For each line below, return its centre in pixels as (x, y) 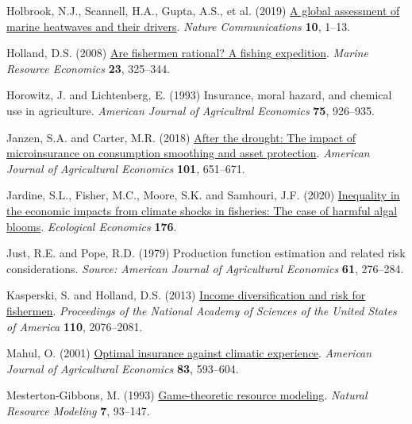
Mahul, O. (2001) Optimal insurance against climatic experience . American (189, 353)
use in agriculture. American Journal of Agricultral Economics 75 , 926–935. (191, 110)
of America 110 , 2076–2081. (75, 326)
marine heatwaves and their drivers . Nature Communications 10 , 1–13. (179, 26)
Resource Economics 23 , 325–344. (89, 68)
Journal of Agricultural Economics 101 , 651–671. (126, 168)
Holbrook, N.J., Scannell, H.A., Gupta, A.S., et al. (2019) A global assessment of (203, 10)
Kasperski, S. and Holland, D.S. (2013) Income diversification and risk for (186, 295)
